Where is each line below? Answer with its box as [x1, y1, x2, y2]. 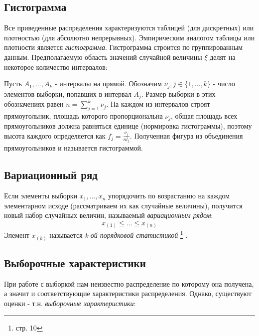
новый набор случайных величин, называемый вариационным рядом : [4, 210, 213, 220]
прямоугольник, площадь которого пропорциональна [4, 110, 163, 121]
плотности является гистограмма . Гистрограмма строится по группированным [4, 42, 243, 52]
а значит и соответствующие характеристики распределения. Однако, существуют [4, 288, 252, 299]
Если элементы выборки [4, 190, 78, 201]
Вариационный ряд [4, 167, 98, 182]
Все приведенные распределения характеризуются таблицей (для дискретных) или [4, 22, 254, 33]
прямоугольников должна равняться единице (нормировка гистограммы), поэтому [4, 121, 252, 131]
